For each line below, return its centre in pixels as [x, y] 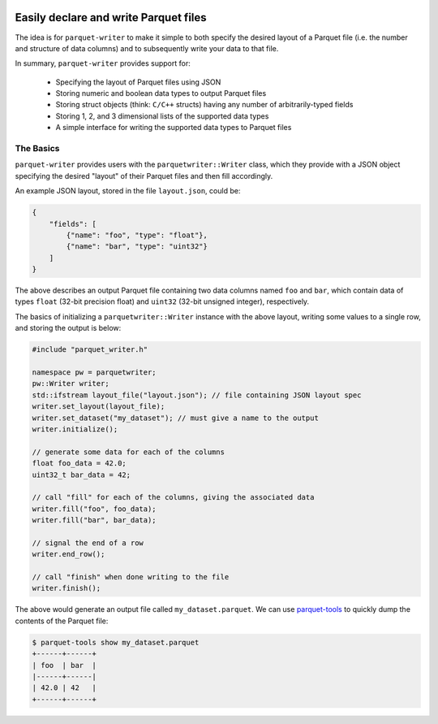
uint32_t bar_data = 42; [82, 475]
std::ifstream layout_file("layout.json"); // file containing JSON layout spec [197, 395]
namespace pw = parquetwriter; [94, 373]
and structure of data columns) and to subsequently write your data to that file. [147, 48]
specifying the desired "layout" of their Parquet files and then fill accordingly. [144, 176]
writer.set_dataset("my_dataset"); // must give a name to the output [176, 418]
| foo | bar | [64, 665]
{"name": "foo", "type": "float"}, [137, 235]
